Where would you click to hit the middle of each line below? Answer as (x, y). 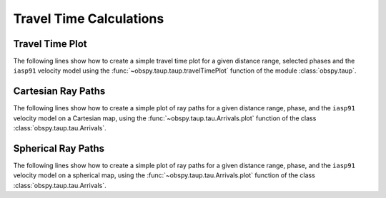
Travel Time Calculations (89, 19)
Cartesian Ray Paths (59, 92)
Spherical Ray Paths (59, 148)
